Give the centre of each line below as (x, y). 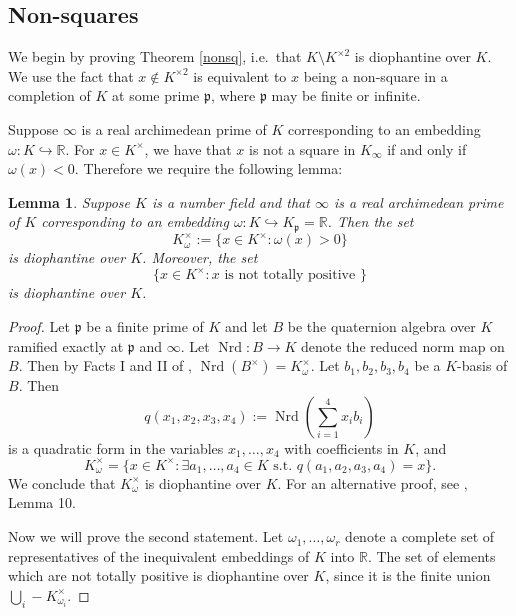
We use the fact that (71, 75)
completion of (49, 95)
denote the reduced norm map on (403, 345)
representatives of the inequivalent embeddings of (159, 555)
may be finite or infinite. (346, 95)
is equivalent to (240, 75)
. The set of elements (431, 555)
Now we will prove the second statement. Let (146, 536)
